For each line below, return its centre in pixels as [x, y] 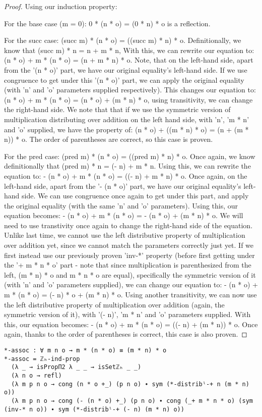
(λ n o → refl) [37, 375]
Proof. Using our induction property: [61, 6]
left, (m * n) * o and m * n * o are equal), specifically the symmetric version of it [130, 274]
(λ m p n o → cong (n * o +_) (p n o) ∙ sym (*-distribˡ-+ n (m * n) [130, 384]
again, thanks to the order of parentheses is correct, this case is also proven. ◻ [126, 334]
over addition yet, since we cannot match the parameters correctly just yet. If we [129, 245]
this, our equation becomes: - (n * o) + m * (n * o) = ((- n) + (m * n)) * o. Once [131, 324]
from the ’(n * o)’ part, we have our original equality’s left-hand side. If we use [126, 69]
